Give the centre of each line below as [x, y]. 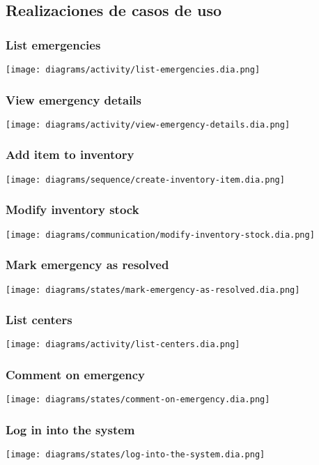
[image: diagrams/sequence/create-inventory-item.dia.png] [145, 180]
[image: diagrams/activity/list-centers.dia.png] [123, 345]
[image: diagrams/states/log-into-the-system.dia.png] [135, 455]
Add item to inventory [70, 154]
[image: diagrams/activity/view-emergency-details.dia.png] [148, 124]
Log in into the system [70, 429]
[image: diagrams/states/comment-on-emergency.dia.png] [138, 400]
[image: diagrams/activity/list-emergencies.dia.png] [133, 70]
